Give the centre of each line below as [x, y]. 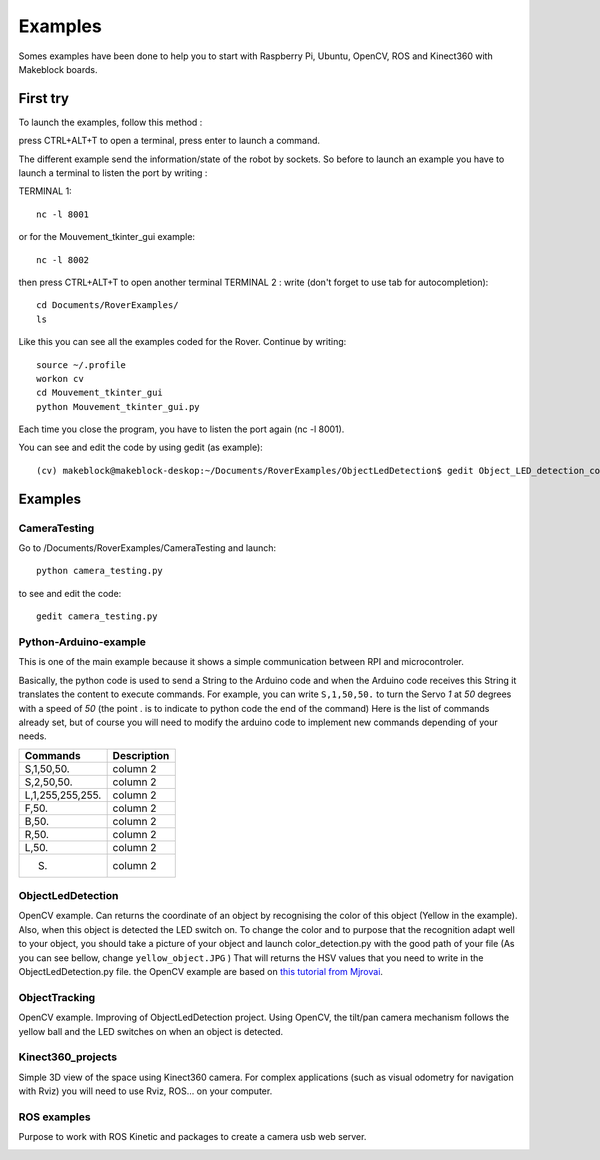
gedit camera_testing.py [97, 616]
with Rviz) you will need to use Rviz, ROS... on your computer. [145, 1091]
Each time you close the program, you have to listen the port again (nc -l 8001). [181, 429]
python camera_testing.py [100, 571]
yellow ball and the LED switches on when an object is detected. [151, 1031]
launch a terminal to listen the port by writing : [113, 173]
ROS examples [54, 1117]
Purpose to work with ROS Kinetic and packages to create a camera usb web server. [192, 1137]
